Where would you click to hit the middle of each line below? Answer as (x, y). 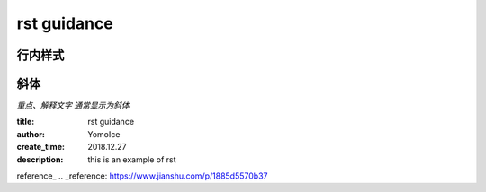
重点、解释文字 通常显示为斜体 (73, 105)
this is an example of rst (132, 159)
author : (31, 134)
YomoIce (104, 134)
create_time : (40, 147)
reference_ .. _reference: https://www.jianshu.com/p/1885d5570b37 (142, 176)
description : (40, 159)
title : (26, 122)
